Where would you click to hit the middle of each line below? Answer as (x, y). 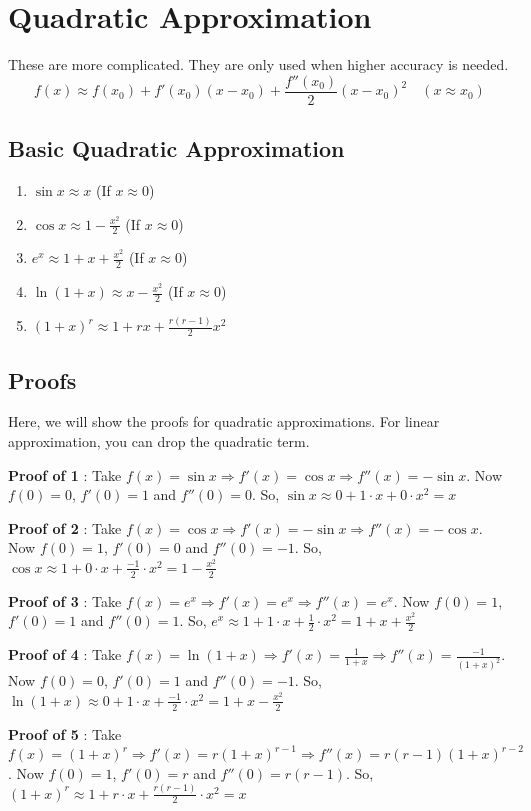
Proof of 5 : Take (65, 733)
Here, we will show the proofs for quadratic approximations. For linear (224, 421)
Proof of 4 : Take (65, 654)
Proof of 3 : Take (65, 600)
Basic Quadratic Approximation (176, 148)
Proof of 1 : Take (65, 474)
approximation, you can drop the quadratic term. (159, 441)
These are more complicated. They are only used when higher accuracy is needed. (258, 64)
